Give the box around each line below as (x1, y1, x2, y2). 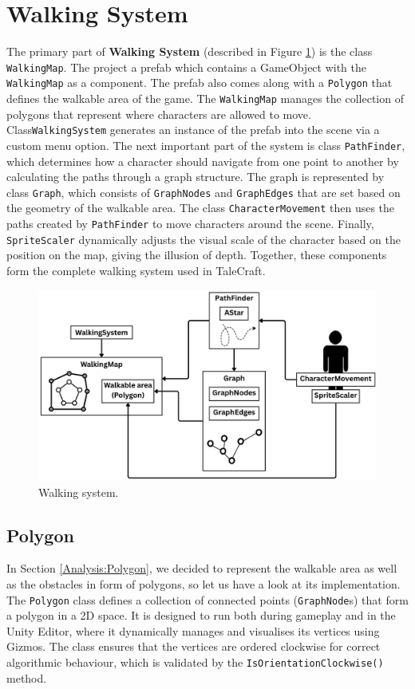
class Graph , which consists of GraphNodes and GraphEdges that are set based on (6, 183, 401, 200)
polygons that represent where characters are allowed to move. (6, 105, 311, 122)
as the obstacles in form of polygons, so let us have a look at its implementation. (6, 575, 401, 592)
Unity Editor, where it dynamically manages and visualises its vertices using (6, 622, 380, 639)
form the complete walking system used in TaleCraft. (6, 262, 266, 278)
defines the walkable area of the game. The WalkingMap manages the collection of (6, 90, 404, 107)
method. (6, 669, 47, 686)
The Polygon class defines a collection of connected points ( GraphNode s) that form (6, 591, 409, 608)
